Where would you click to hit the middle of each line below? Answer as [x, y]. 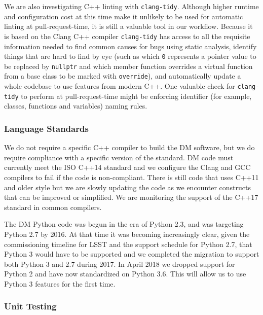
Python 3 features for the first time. [60, 283]
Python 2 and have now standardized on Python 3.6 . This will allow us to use [125, 274]
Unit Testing [30, 306]
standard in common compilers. [53, 207]
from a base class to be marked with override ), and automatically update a [123, 76]
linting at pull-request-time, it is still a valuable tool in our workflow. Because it [128, 26]
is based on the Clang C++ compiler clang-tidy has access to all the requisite [127, 36]
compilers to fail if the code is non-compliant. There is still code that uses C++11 [131, 177]
